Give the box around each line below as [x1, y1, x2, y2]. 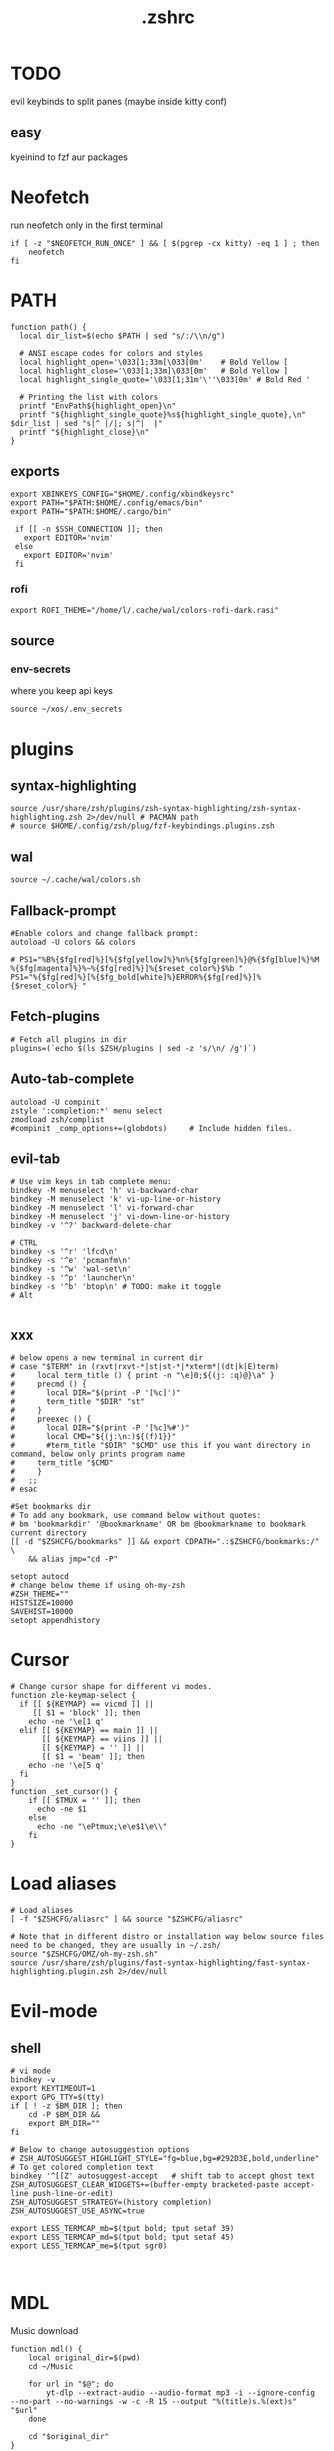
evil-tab [10, 1151, 61, 1168]
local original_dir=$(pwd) [28, 2353, 141, 2363]
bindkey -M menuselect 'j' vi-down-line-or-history [10, 1212, 230, 1222]
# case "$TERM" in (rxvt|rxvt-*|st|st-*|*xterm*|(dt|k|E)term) [10, 1362, 280, 1372]
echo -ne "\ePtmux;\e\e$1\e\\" [36, 1822, 168, 1832]
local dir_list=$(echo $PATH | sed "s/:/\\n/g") [19, 331, 226, 341]
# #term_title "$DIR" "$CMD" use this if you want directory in [10, 1441, 311, 1451]
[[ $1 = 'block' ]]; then [32, 1708, 141, 1718]
